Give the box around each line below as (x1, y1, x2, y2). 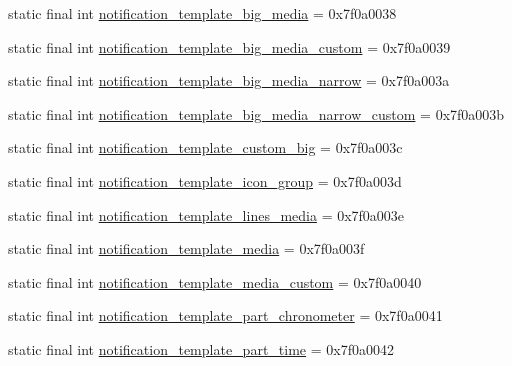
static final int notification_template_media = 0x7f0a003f (8, 238, 365, 259)
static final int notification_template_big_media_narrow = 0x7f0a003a (8, 70, 450, 91)
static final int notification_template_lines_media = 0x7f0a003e (8, 204, 405, 225)
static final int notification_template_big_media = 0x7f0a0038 (8, 3, 397, 23)
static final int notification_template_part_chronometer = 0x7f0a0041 (8, 305, 443, 326)
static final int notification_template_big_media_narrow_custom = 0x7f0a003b (8, 103, 505, 124)
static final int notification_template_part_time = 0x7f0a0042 (8, 338, 394, 359)
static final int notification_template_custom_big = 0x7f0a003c (8, 137, 403, 158)
